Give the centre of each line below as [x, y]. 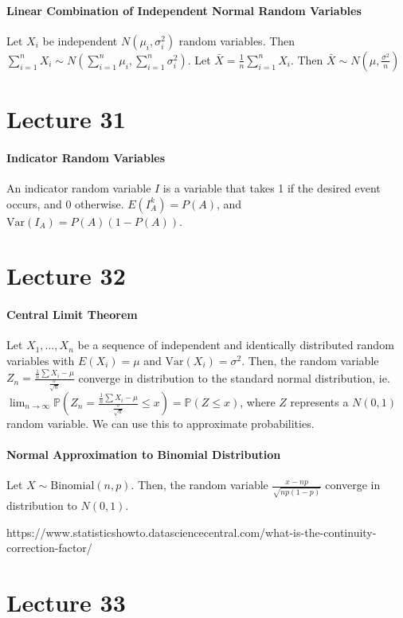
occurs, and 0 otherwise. [65, 203]
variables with [41, 360]
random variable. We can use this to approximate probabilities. [160, 423]
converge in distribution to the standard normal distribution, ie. [234, 377]
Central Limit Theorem [72, 315]
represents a [319, 402]
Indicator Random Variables [86, 157]
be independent [80, 40]
